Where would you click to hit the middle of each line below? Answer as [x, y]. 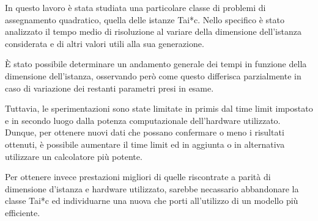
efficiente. [23, 212]
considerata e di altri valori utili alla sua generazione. [105, 43]
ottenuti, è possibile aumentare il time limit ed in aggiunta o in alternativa [145, 144]
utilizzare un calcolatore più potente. [74, 156]
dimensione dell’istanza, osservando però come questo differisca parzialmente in [153, 75]
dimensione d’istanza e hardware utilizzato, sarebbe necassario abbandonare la [152, 188]
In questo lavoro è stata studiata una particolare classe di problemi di [135, 7]
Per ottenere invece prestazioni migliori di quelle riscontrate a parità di [138, 177]
